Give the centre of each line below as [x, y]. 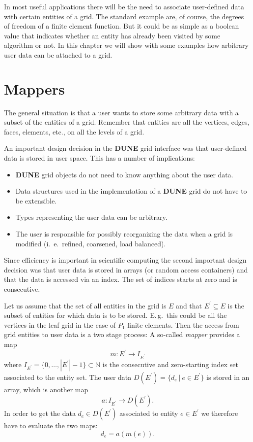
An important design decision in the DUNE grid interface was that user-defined [126, 148]
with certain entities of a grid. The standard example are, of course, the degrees [124, 16]
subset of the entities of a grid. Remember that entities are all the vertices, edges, [127, 122]
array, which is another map [46, 389]
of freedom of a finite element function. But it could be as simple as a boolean [122, 26]
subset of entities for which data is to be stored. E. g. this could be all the [115, 315]
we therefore [220, 413]
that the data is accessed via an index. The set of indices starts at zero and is [121, 279]
